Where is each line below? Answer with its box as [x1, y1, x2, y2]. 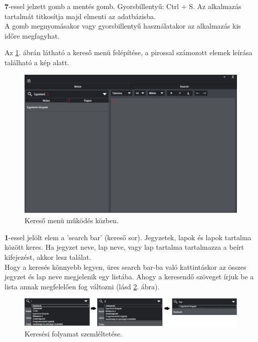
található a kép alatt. [5, 57, 70, 67]
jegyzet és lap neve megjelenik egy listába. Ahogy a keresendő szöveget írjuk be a [5, 271, 254, 282]
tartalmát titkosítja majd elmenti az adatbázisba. [5, 11, 156, 21]
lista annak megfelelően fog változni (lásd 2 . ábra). [5, 281, 160, 291]
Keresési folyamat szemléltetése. [25, 328, 123, 338]
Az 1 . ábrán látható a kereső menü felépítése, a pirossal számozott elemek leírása [5, 47, 252, 58]
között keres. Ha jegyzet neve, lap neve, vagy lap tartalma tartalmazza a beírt [5, 242, 244, 252]
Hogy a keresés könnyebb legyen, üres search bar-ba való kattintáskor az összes [5, 261, 246, 272]
